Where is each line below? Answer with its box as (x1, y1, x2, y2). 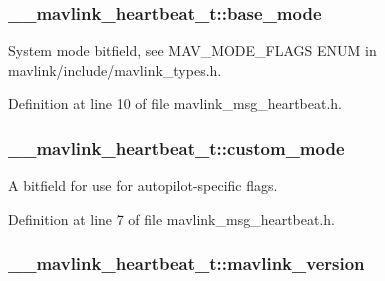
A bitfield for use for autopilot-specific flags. (8, 175, 278, 196)
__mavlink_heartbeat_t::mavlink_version (8, 251, 365, 276)
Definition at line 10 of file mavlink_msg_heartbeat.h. (8, 93, 343, 114)
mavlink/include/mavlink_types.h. (8, 59, 222, 80)
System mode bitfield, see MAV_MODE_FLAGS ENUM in (8, 40, 377, 61)
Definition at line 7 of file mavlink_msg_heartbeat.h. (8, 208, 336, 229)
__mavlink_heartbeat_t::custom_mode (8, 135, 345, 160)
